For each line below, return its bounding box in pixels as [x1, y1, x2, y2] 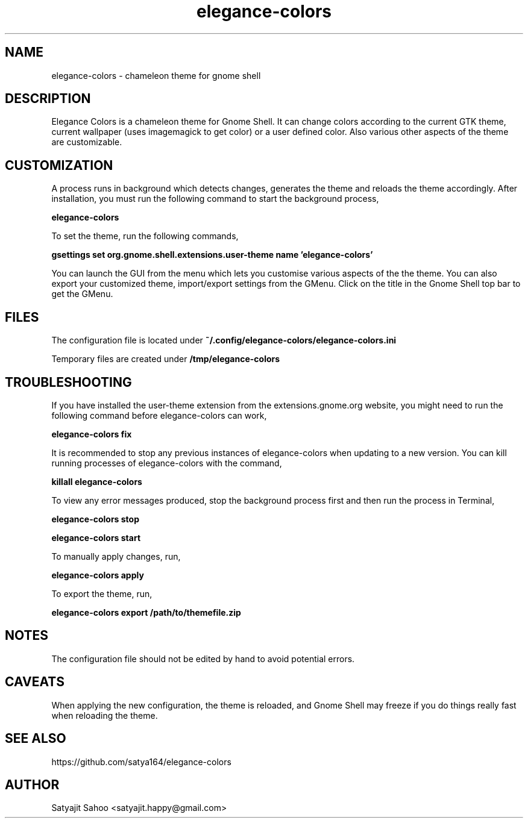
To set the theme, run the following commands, [51, 231, 239, 242]
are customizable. [51, 137, 122, 148]
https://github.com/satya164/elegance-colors [51, 756, 231, 767]
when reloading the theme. [51, 710, 158, 721]
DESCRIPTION [5, 91, 91, 107]
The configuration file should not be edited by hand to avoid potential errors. [51, 653, 355, 664]
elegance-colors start [51, 532, 141, 543]
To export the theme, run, [51, 588, 152, 599]
